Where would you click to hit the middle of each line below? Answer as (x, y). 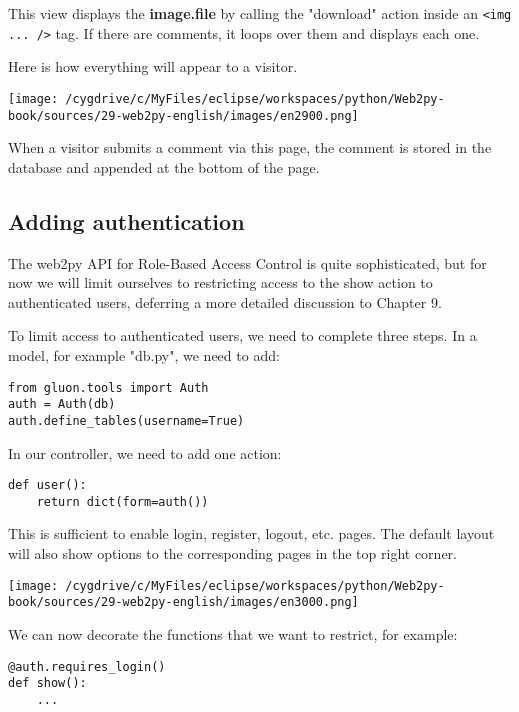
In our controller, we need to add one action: (145, 452)
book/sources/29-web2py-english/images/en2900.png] (183, 115)
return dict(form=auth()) (122, 501)
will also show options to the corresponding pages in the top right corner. (232, 553)
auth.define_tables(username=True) (126, 420)
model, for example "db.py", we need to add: (144, 354)
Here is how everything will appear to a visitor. (153, 66)
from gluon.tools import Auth (108, 387)
